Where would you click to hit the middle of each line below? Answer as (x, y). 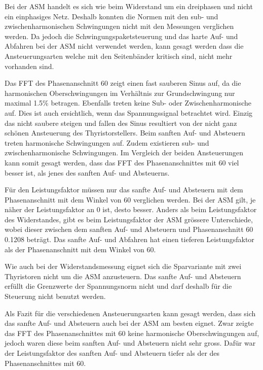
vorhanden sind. (29, 66)
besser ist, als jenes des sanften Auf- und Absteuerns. (87, 172)
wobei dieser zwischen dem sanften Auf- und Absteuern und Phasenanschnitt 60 (129, 229)
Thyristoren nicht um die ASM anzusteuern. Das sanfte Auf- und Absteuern (123, 276)
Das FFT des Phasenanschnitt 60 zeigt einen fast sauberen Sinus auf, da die (123, 83)
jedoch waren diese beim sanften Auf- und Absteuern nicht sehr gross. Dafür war (130, 343)
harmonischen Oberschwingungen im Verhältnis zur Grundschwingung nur (120, 93)
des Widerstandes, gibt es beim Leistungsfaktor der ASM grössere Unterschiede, (129, 219)
